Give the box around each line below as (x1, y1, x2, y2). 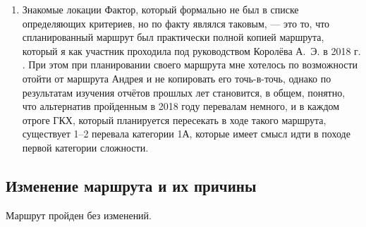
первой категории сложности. (22, 140, 149, 154)
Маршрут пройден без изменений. (6, 207, 152, 222)
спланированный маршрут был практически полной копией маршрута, (22, 30, 324, 44)
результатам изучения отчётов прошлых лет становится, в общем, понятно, (22, 85, 346, 99)
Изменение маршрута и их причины (6, 174, 257, 196)
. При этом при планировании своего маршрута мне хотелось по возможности (22, 57, 358, 72)
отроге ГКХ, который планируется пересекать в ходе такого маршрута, (22, 112, 327, 127)
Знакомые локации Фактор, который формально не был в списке (22, 2, 299, 16)
